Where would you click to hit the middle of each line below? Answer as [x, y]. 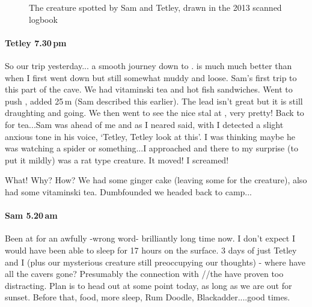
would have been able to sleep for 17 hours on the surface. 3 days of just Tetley [151, 250]
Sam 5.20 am [31, 215]
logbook [43, 19]
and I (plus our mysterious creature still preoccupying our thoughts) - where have [155, 262]
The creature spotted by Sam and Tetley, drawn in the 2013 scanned [155, 7]
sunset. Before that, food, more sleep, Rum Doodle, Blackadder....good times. [148, 297]
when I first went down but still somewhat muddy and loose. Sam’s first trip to [151, 77]
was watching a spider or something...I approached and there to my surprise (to [151, 148]
